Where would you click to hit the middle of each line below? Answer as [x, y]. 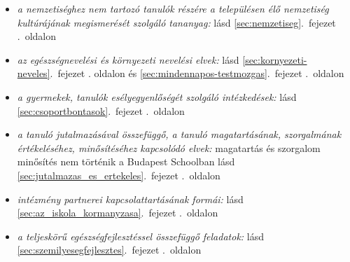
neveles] [34, 73]
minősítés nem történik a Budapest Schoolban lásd [126, 161]
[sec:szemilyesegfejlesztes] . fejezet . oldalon [109, 250]
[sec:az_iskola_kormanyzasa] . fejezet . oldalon [118, 213]
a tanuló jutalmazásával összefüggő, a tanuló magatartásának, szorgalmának [179, 134]
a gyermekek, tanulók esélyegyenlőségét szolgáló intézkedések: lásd [157, 96]
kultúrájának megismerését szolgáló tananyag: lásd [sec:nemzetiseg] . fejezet [176, 22]
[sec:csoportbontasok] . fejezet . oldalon [101, 110]
